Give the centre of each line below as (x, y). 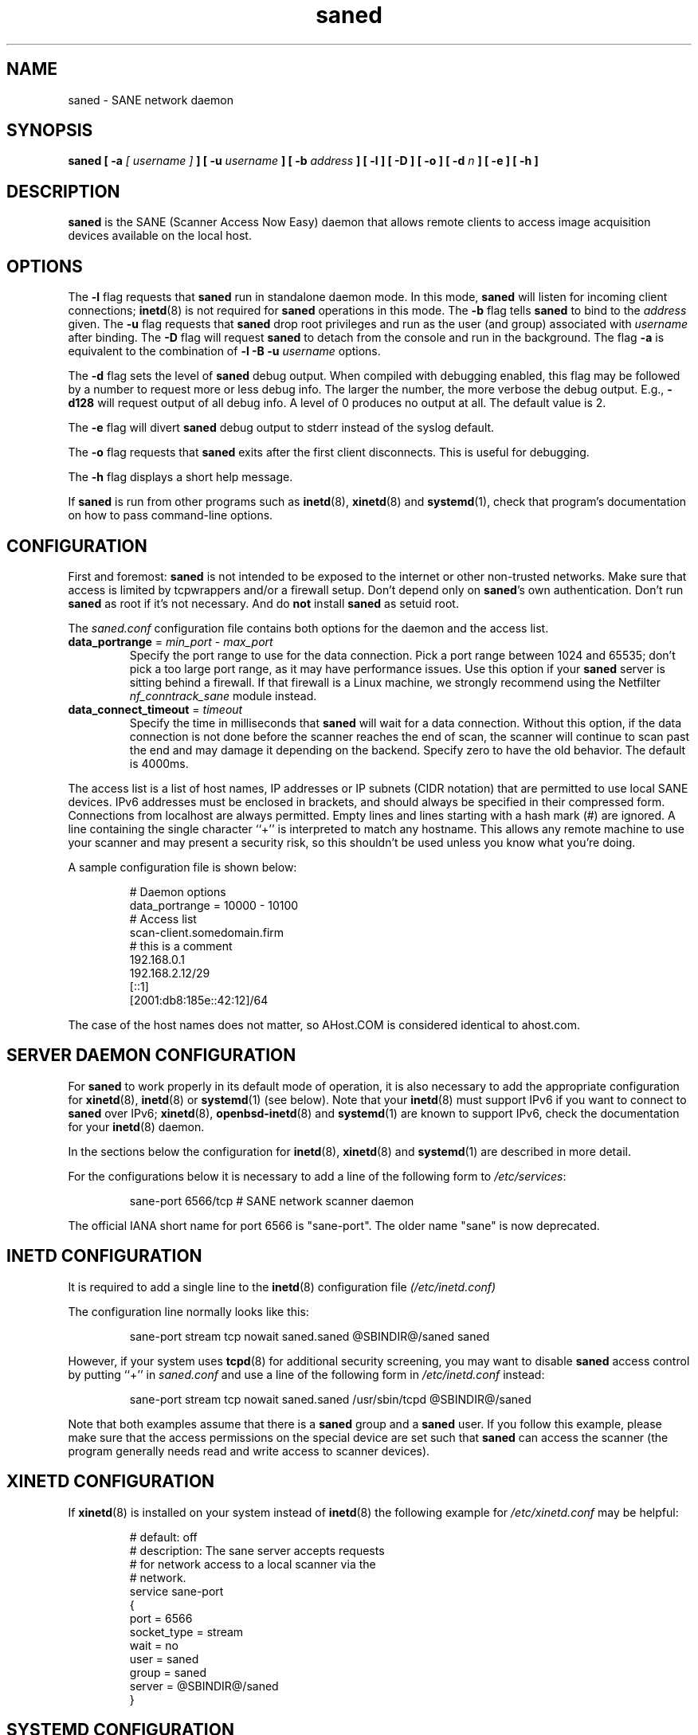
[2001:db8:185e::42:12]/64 (199, 1000)
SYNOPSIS (50, 131)
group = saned (168, 1672)
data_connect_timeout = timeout (155, 709)
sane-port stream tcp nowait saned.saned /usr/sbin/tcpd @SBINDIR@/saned (330, 1399)
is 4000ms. (159, 763)
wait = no (154, 1645)
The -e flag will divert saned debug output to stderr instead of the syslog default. (281, 428)
